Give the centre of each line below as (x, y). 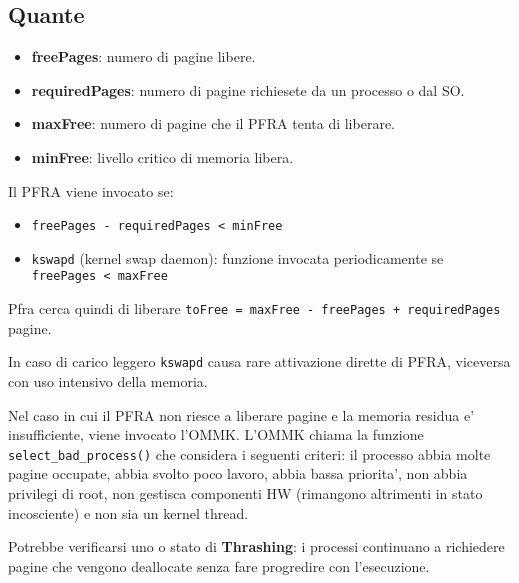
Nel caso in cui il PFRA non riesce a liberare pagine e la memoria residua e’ (241, 414)
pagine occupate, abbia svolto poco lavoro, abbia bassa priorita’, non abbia (238, 473)
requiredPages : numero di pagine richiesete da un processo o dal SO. (248, 89)
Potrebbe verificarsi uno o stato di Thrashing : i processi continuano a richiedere (256, 546)
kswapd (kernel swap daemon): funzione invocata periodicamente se (237, 257)
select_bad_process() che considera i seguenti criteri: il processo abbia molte (249, 453)
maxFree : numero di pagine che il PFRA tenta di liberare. (213, 123)
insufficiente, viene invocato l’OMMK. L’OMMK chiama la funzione (216, 434)
